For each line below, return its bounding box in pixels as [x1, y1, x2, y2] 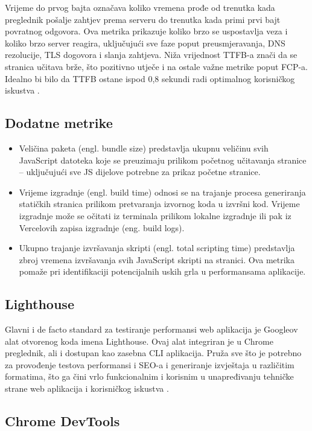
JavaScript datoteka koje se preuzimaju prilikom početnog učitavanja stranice [19, 153, 307, 166]
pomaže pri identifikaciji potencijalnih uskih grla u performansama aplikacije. [19, 265, 306, 278]
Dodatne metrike [5, 113, 113, 132]
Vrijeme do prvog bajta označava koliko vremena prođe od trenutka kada [5, 1, 275, 13]
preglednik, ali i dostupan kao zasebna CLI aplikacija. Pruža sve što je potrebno [5, 346, 302, 359]
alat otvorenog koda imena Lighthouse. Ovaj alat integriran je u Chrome [5, 334, 273, 347]
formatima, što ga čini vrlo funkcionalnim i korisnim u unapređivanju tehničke [5, 370, 294, 383]
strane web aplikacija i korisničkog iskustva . [5, 382, 169, 395]
